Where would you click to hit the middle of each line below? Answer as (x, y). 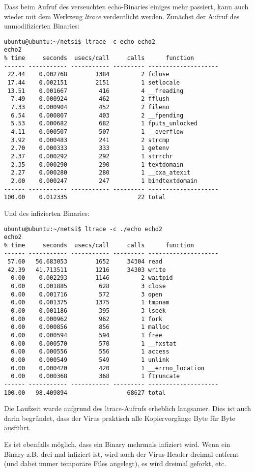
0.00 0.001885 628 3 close (88, 286)
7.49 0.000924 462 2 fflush (90, 99)
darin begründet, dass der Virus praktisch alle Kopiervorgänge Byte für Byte (120, 418)
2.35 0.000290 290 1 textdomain (97, 164)
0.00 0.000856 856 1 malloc (90, 327)
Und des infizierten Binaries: (47, 213)
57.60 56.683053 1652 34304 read (85, 262)
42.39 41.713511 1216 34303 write (87, 270)
